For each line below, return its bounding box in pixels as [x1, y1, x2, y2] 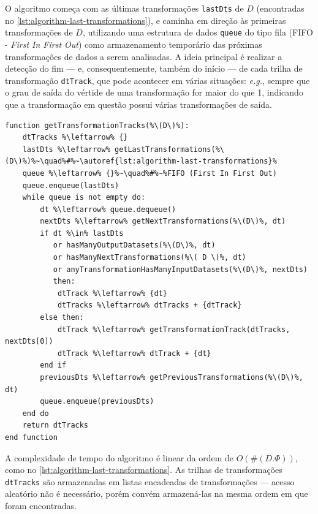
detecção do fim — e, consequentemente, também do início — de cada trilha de [5, 62, 303, 75]
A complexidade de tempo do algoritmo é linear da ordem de [5, 451, 234, 464]
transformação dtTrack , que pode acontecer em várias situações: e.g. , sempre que [5, 74, 310, 86]
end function [5, 433, 58, 442]
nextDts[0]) [5, 337, 53, 346]
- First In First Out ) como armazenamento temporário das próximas [5, 37, 262, 50]
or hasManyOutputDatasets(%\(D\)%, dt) [53, 241, 216, 250]
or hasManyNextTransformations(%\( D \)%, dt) [53, 253, 246, 262]
